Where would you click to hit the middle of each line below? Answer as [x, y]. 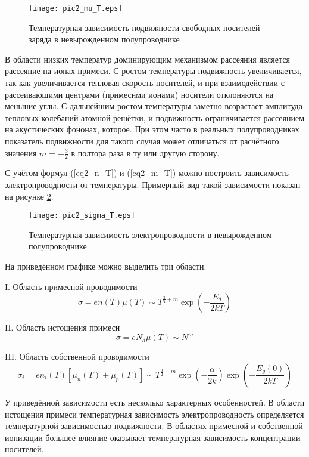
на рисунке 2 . [29, 196]
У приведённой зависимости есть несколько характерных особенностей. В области [155, 402]
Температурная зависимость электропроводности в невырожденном [150, 234]
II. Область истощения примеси [63, 327]
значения [21, 152]
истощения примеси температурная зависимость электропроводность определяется [154, 414]
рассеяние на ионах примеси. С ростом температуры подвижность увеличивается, [153, 71]
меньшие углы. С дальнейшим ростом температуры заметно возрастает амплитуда [154, 106]
